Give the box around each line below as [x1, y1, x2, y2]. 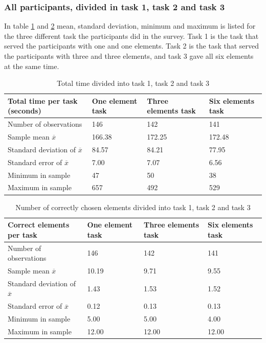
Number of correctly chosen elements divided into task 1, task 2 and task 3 [15, 201, 251, 212]
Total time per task [8, 95, 78, 106]
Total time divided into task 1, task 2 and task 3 [56, 78, 210, 88]
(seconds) [8, 105, 41, 116]
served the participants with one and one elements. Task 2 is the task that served [4, 40, 259, 51]
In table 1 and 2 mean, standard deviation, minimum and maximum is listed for [4, 20, 256, 31]
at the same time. [4, 60, 59, 71]
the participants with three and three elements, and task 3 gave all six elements [4, 51, 254, 61]
